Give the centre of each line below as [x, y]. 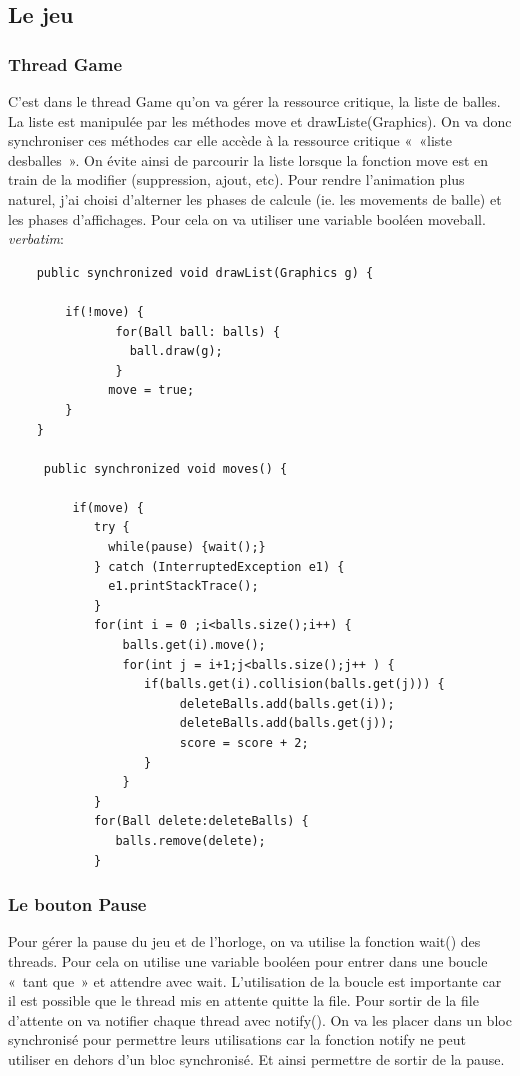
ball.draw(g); [176, 351]
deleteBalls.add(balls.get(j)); [287, 723]
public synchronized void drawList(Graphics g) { [205, 272]
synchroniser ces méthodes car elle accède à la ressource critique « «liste [230, 140]
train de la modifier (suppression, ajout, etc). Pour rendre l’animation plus [236, 179]
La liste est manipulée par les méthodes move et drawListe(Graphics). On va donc [260, 120]
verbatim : [36, 238]
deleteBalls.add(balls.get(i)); [287, 703]
